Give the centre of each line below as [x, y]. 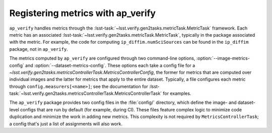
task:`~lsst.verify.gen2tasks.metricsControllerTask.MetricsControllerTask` [86, 93]
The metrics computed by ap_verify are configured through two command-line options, [102, 58]
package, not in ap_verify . [39, 49]
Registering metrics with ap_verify [83, 13]
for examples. [177, 93]
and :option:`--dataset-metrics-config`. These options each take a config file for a [110, 65]
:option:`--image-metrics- [223, 58]
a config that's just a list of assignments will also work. [66, 123]
